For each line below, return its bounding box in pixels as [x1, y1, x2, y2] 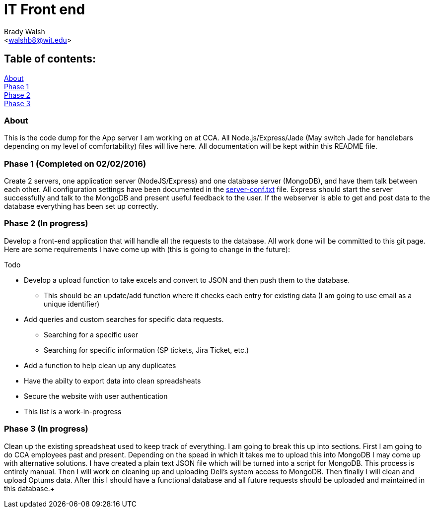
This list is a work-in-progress [24, 407, 122, 416]
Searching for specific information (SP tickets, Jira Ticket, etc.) [44, 345, 249, 354]
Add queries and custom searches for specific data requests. [24, 315, 224, 323]
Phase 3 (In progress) [4, 424, 88, 434]
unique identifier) [44, 299, 100, 308]
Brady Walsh [4, 27, 45, 36]
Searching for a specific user [44, 330, 138, 339]
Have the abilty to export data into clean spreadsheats [24, 376, 201, 385]
